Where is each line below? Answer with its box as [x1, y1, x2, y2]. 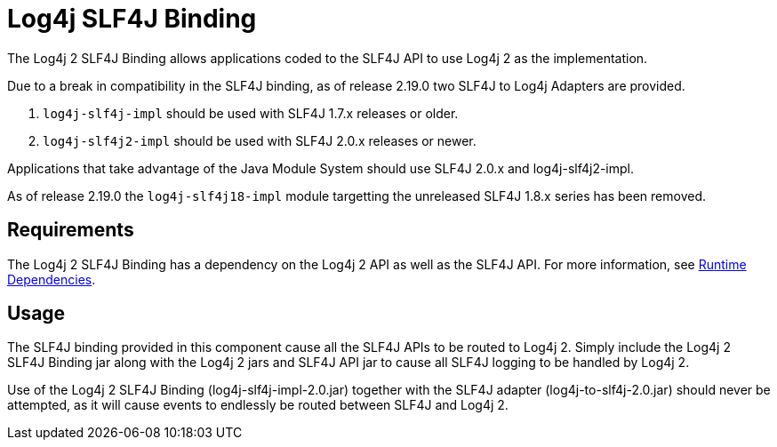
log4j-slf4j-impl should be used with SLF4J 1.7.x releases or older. [43, 105, 459, 121]
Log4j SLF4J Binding [7, 4, 257, 34]
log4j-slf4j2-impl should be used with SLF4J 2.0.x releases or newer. [43, 132, 477, 148]
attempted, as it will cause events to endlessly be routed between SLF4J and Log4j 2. [7, 397, 509, 413]
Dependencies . [7, 271, 96, 287]
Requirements [7, 219, 134, 242]
